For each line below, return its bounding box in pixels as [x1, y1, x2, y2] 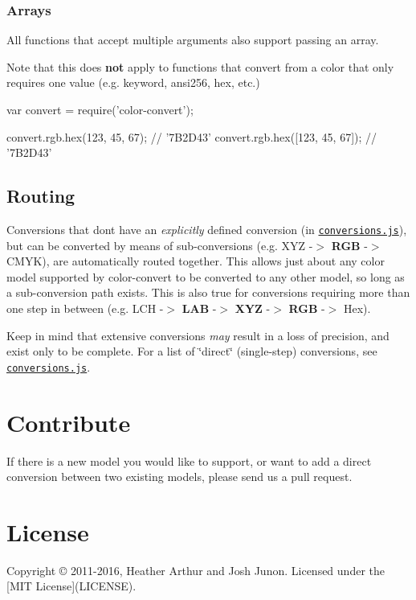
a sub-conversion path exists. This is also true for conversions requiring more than [6, 284, 410, 301]
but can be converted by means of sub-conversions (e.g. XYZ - [6, 236, 313, 253]
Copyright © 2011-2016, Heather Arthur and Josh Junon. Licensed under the [6, 561, 385, 578]
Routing [6, 183, 75, 208]
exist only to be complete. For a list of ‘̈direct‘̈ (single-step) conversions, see [6, 343, 377, 360]
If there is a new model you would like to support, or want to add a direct [6, 452, 372, 469]
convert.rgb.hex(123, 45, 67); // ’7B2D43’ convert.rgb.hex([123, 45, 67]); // [6, 128, 377, 145]
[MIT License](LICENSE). [6, 577, 137, 594]
